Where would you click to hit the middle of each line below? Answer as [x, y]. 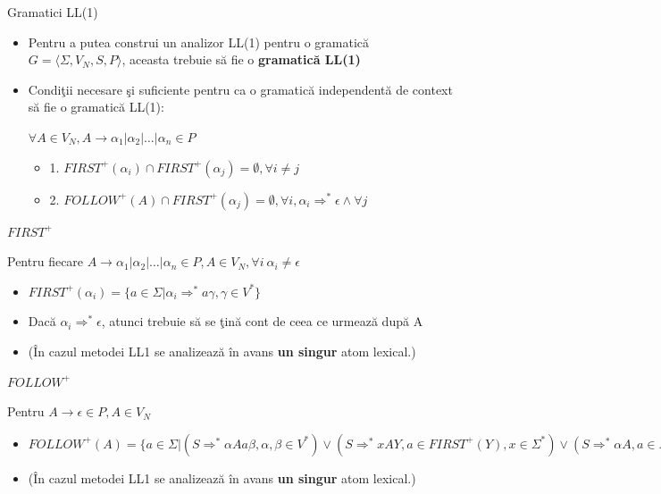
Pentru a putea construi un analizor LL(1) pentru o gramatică [199, 42]
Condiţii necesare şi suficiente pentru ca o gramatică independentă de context [240, 89]
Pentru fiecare [46, 261]
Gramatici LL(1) [53, 12]
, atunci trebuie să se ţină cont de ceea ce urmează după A [262, 321]
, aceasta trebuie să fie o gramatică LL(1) [241, 59]
